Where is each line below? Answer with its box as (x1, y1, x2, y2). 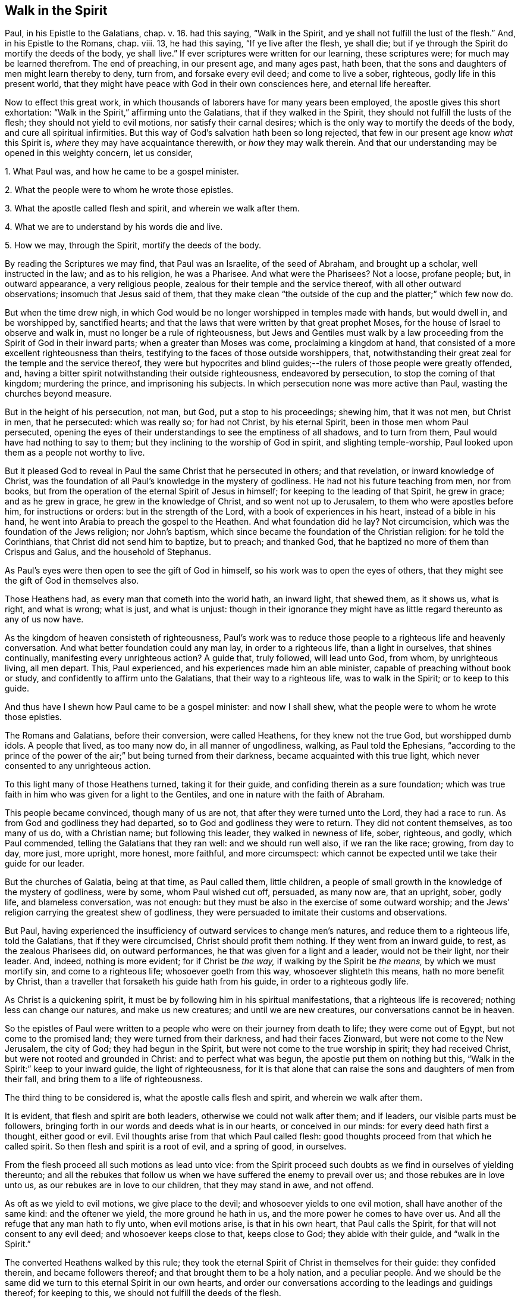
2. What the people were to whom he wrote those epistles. (5, 185, 234, 195)
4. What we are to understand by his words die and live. (5, 222, 223, 232)
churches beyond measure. (5, 388, 112, 399)
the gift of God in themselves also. (5, 575, 139, 586)
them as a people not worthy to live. (5, 447, 145, 458)
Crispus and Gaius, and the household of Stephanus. (5, 547, 212, 557)
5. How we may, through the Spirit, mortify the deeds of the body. (5, 240, 262, 251)
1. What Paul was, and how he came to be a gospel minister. (5, 166, 239, 177)
